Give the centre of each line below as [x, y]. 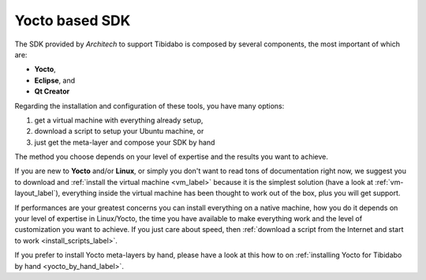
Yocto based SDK [73, 20]
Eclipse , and [55, 80]
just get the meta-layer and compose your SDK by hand [125, 142]
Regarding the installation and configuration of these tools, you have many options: [149, 105]
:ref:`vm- [389, 182]
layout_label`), [37, 193]
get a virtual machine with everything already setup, [119, 120]
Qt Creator [52, 91]
